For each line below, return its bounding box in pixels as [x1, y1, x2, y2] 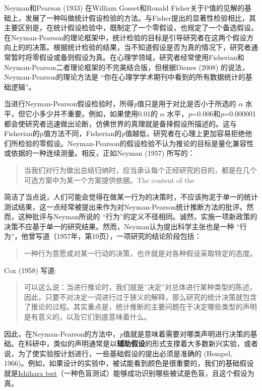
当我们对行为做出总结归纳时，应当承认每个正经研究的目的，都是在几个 [24, 164, 257, 175]
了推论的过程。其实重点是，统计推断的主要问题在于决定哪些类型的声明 [24, 301, 257, 312]
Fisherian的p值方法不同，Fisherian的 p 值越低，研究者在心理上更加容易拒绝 [4, 128, 245, 139]
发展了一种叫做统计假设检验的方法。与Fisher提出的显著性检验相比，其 [25, 12, 256, 23]
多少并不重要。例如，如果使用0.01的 [39, 108, 158, 118]
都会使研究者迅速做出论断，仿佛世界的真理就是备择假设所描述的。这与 [4, 118, 237, 128]
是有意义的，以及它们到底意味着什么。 [24, 311, 151, 322]
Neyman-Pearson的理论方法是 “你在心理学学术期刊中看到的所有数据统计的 [4, 72, 245, 82]
